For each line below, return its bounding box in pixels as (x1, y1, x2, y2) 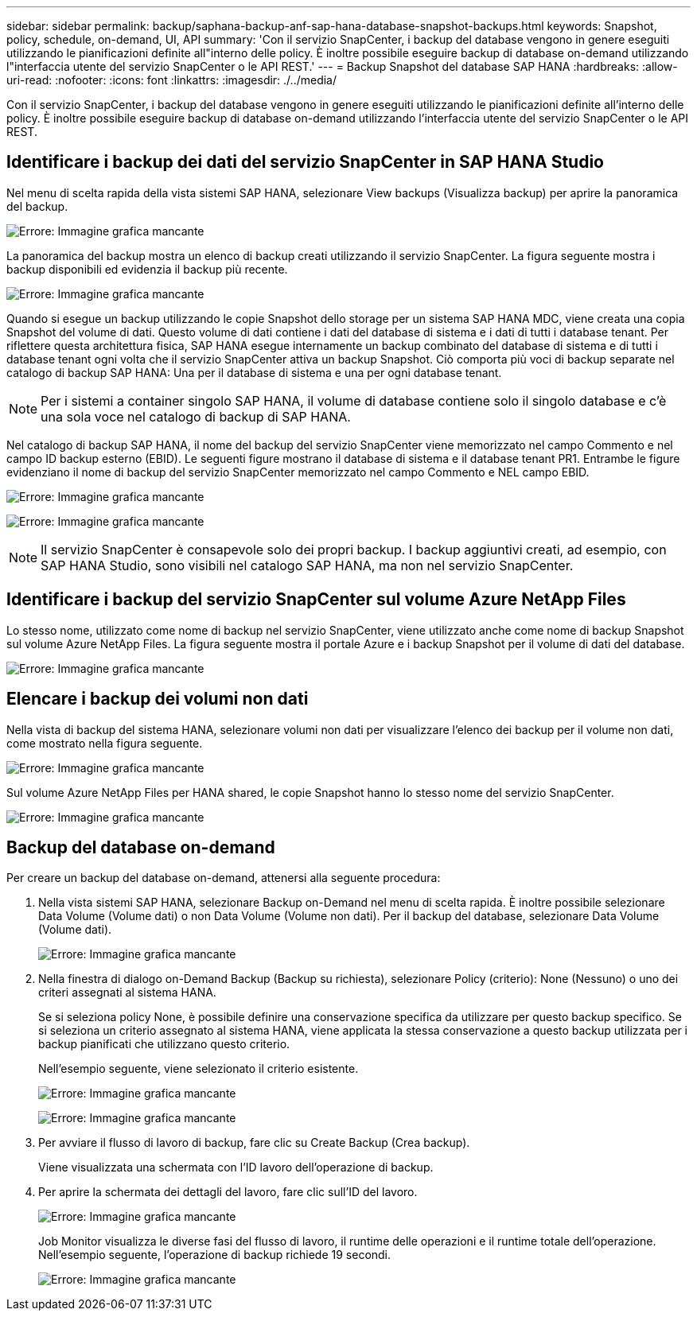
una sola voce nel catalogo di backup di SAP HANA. (41, 408, 351, 425)
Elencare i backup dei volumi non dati (6, 689, 309, 709)
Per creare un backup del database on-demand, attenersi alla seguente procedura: (6, 871, 441, 885)
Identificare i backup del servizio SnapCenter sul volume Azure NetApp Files (6, 589, 626, 610)
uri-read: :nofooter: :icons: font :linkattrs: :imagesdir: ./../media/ (6, 73, 337, 87)
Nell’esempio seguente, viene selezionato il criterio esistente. (38, 1062, 359, 1076)
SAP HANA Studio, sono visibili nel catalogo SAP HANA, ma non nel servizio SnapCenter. (41, 557, 574, 573)
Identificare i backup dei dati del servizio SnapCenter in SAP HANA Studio (6, 152, 604, 173)
